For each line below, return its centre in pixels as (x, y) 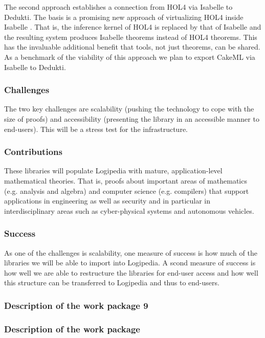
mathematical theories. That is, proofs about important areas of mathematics (126, 180)
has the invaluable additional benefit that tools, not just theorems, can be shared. (132, 47)
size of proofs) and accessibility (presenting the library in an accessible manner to (132, 118)
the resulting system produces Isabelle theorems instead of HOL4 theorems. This (131, 37)
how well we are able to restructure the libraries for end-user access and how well (131, 272)
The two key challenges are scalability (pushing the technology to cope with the (129, 109)
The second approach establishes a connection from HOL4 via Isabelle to (118, 7)
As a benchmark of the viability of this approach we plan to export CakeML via (130, 57)
